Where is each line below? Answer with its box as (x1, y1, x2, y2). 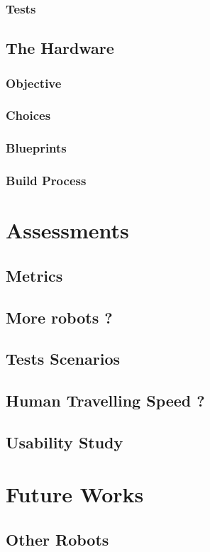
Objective (6, 74, 62, 92)
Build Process (6, 172, 87, 189)
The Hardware (6, 37, 114, 59)
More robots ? (6, 306, 113, 328)
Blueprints (6, 139, 67, 157)
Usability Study (6, 431, 123, 453)
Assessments (6, 216, 129, 245)
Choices (6, 106, 51, 124)
